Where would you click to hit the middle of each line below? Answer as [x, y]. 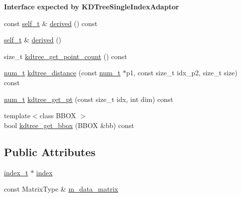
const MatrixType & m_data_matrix [61, 189]
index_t [16, 172]
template [17, 115]
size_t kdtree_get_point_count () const [66, 56]
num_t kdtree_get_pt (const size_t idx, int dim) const [89, 99]
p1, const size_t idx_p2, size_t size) [182, 73]
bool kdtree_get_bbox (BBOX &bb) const [69, 125]
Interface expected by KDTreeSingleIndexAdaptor [92, 6]
